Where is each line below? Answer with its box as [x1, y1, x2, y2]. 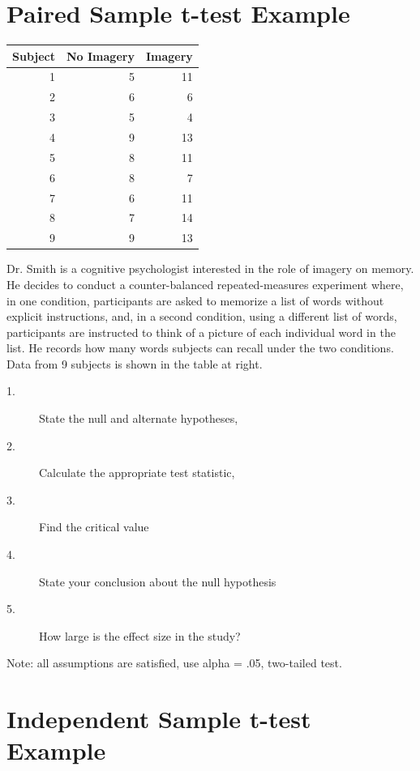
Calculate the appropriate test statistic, [39, 464, 235, 481]
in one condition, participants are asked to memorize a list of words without [6, 292, 384, 309]
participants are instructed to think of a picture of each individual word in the [6, 323, 396, 340]
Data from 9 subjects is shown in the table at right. [6, 355, 263, 372]
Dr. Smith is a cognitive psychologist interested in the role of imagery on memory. [6, 260, 414, 277]
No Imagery [66, 47, 135, 64]
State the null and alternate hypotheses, [39, 410, 238, 427]
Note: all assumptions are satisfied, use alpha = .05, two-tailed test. [6, 654, 342, 671]
